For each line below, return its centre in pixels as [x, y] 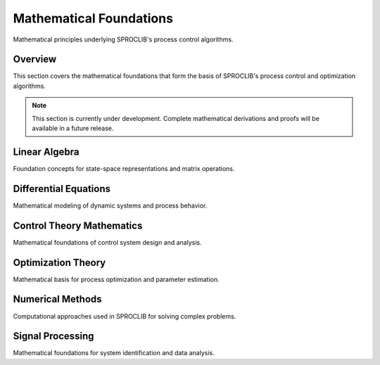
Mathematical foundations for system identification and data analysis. [114, 353]
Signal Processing [53, 337]
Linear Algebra [46, 152]
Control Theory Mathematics [78, 225]
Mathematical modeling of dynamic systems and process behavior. [110, 205]
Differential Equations [62, 189]
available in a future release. [73, 128]
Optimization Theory [59, 263]
